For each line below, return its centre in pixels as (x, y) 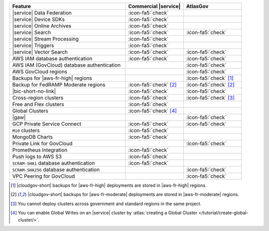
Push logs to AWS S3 (37, 157)
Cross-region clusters (38, 98)
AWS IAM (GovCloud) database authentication (67, 65)
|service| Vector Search (40, 52)
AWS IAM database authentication (52, 58)
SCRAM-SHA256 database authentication (56, 170)
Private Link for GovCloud (42, 143)
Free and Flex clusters (38, 104)
